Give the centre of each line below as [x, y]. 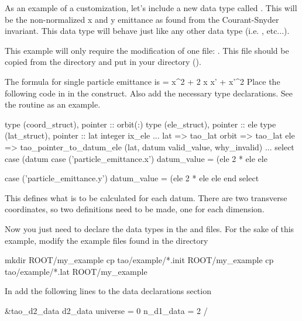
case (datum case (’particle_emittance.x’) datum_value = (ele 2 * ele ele [136, 158]
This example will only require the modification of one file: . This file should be [147, 50]
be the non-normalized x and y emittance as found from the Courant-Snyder [142, 19]
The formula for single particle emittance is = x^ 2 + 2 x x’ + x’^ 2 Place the [143, 81]
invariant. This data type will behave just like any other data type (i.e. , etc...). [147, 31]
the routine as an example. [53, 104]
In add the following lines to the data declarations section [108, 291]
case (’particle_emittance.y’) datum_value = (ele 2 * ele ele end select [132, 178]
